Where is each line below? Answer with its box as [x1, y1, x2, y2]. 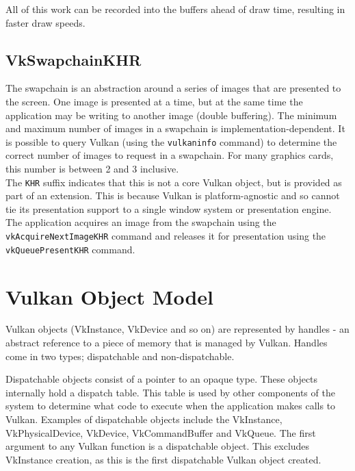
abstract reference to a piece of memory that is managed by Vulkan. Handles [5, 335, 328, 350]
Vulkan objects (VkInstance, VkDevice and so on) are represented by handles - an [5, 322, 350, 336]
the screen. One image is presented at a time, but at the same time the [5, 94, 303, 108]
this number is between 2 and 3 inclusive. [5, 162, 179, 176]
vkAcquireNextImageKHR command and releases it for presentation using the [5, 229, 326, 243]
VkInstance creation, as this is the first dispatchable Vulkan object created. [5, 452, 321, 466]
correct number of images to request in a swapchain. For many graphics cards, [5, 148, 334, 162]
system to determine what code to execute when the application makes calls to [5, 398, 336, 413]
